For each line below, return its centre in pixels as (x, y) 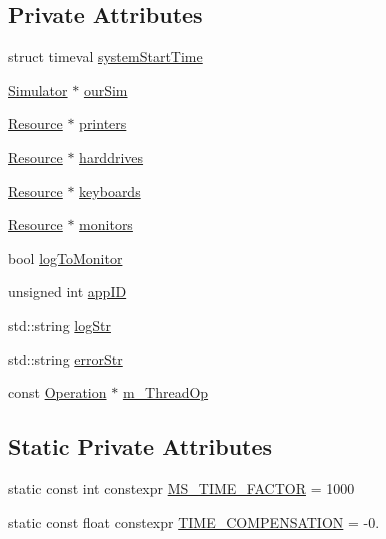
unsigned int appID (67, 291)
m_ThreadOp (165, 392)
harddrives (111, 156)
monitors (106, 224)
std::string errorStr (65, 358)
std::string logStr (59, 324)
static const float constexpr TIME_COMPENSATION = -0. (194, 521)
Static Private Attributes (140, 446)
